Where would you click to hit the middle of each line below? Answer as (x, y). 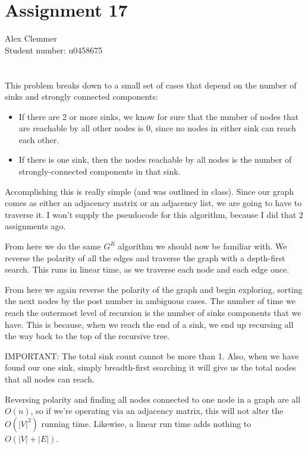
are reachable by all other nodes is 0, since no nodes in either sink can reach (157, 128)
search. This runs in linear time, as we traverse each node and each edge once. (147, 269)
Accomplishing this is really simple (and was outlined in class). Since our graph (149, 191)
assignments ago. (35, 226)
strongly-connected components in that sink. (100, 171)
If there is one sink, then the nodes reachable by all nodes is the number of (155, 159)
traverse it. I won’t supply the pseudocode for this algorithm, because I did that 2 (154, 214)
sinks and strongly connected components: (81, 97)
